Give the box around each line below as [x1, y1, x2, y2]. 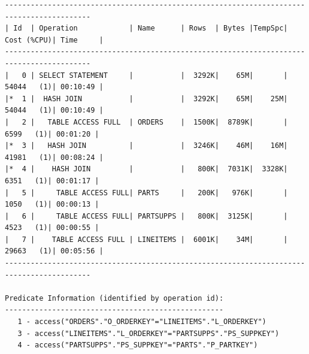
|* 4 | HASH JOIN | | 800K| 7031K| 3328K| [5, 165, 288, 174]
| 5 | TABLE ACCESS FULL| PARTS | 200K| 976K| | [5, 188, 288, 197]
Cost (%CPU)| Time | [5, 35, 104, 44]
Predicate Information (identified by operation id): [5, 294, 224, 302]
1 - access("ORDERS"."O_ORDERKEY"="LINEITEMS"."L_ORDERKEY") [17, 317, 266, 326]
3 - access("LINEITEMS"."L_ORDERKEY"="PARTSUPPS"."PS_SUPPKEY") [17, 329, 280, 338]
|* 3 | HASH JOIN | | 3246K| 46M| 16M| [5, 141, 288, 150]
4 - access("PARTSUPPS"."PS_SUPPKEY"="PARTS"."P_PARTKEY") [17, 341, 258, 350]
